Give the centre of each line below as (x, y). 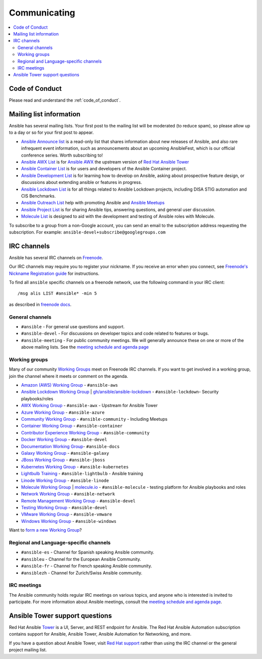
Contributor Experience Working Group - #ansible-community (85, 432)
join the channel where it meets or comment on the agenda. (69, 376)
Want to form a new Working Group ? (45, 530)
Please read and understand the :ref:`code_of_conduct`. (65, 100)
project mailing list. (28, 650)
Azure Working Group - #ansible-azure (63, 412)
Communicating (42, 13)
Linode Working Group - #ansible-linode (65, 480)
